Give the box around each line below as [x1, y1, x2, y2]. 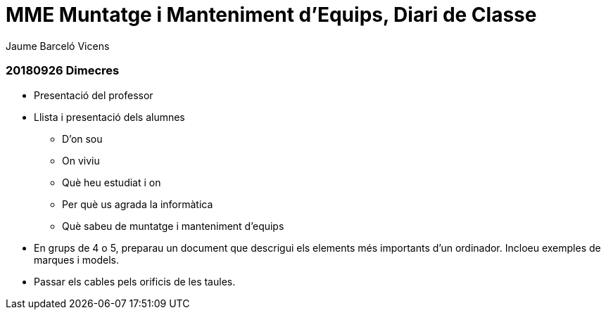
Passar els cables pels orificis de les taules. [34, 275, 236, 288]
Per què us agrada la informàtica [62, 198, 213, 210]
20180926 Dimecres [6, 63, 120, 78]
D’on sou [62, 132, 103, 145]
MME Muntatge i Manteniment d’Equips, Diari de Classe [6, 3, 537, 27]
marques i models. [34, 253, 120, 266]
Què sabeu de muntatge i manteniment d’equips [62, 219, 284, 232]
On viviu [62, 154, 100, 167]
